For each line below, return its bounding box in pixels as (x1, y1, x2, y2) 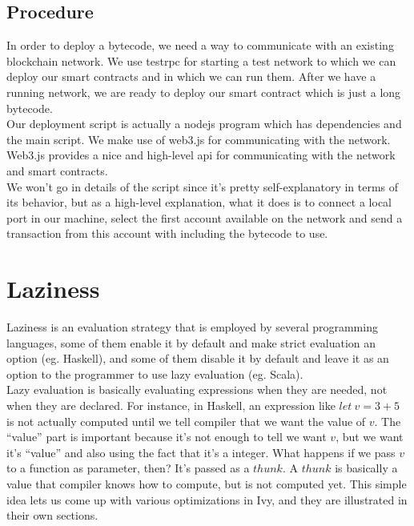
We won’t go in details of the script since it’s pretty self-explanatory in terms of (6, 178, 399, 195)
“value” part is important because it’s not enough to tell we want (6, 428, 327, 445)
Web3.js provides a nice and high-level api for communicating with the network (6, 147, 396, 163)
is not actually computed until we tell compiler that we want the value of (6, 412, 366, 429)
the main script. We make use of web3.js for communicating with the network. (6, 130, 391, 147)
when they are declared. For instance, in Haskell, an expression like (6, 397, 336, 414)
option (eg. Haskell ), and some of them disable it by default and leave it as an (6, 350, 389, 367)
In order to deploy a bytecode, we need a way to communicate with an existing (6, 37, 394, 54)
